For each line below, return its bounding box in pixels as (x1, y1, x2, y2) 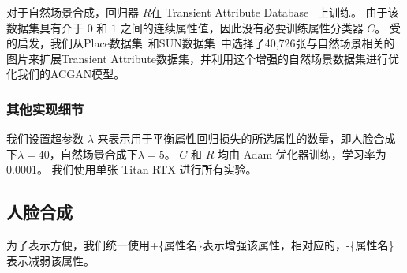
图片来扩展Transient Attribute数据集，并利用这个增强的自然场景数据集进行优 (6, 50, 399, 66)
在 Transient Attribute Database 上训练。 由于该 (151, 4, 399, 20)
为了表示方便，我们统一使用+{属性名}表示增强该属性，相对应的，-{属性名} (6, 237, 394, 253)
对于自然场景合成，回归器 (6, 4, 139, 20)
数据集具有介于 (6, 19, 84, 36)
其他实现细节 (6, 99, 84, 118)
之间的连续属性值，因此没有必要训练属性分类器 (120, 19, 364, 36)
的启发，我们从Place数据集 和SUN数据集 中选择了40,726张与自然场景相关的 (6, 35, 395, 51)
